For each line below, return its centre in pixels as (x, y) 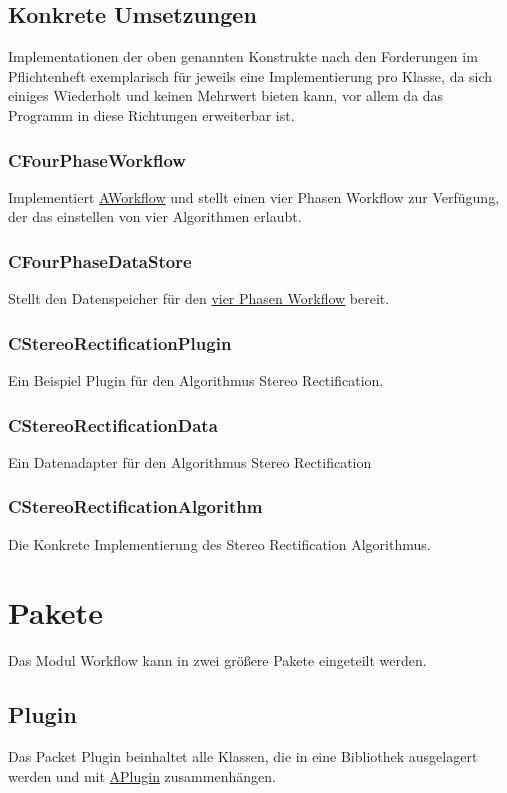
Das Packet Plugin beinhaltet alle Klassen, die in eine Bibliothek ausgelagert (243, 756)
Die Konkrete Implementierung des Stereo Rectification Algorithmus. (219, 543)
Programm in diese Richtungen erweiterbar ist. (151, 114)
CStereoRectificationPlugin (120, 342)
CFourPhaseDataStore (100, 260)
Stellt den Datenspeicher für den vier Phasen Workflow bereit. (199, 298)
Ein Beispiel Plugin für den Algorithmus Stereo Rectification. (196, 380)
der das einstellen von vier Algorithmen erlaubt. (155, 216)
